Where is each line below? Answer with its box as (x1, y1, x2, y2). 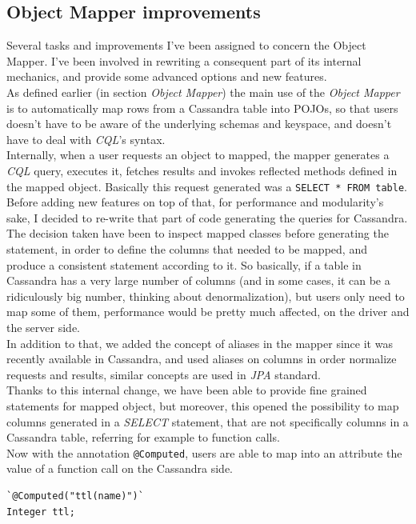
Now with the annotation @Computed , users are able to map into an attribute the (6, 444, 402, 461)
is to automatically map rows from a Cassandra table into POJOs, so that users (6, 99, 398, 116)
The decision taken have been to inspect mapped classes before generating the (6, 225, 389, 242)
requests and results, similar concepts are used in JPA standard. (6, 366, 321, 382)
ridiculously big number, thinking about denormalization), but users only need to (6, 287, 405, 304)
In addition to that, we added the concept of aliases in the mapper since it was (6, 334, 393, 351)
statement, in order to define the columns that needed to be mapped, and (6, 240, 367, 257)
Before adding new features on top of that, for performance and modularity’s (6, 194, 384, 210)
